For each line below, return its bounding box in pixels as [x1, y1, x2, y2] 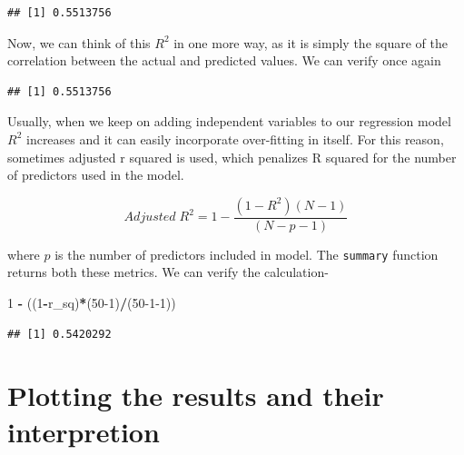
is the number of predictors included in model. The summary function [54, 244, 439, 263]
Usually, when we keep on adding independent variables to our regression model [7, 112, 451, 131]
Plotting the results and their [7, 377, 384, 414]
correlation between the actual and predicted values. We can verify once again [7, 51, 441, 70]
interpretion [7, 412, 160, 450]
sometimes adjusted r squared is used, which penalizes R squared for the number [7, 147, 457, 166]
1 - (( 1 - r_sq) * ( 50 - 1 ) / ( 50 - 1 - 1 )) [7, 293, 176, 312]
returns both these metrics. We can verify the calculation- [7, 262, 329, 282]
